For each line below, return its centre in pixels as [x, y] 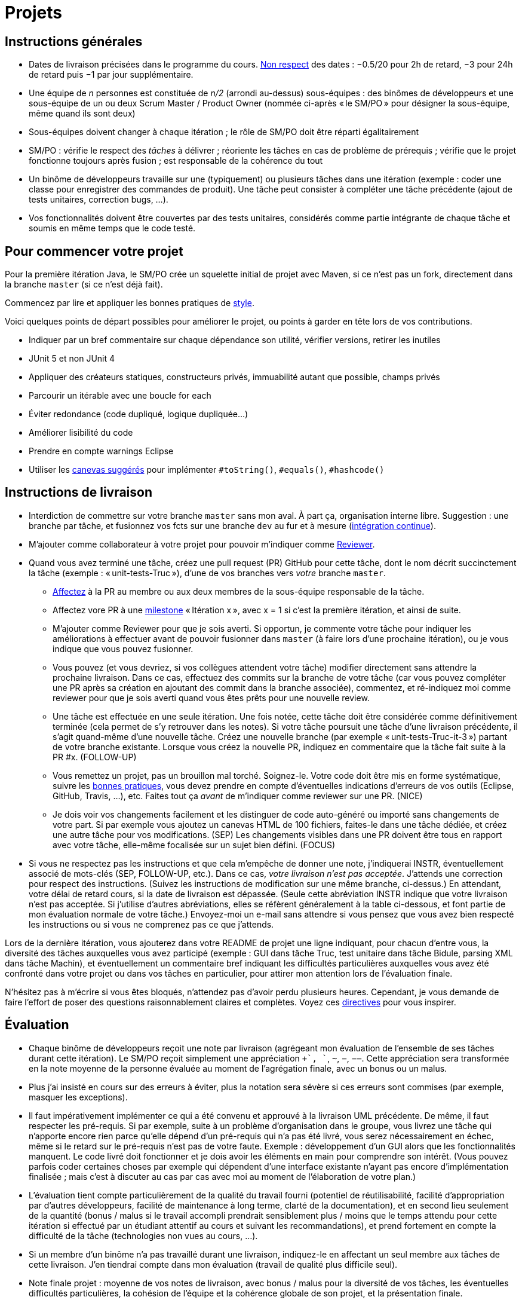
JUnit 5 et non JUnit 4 [72, 359]
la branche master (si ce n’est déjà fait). [84, 285]
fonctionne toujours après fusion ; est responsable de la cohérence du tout [176, 161]
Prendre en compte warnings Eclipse [101, 451]
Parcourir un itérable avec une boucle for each [120, 396]
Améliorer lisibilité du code [81, 433]
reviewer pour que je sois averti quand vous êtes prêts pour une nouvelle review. [211, 698]
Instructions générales [74, 41]
